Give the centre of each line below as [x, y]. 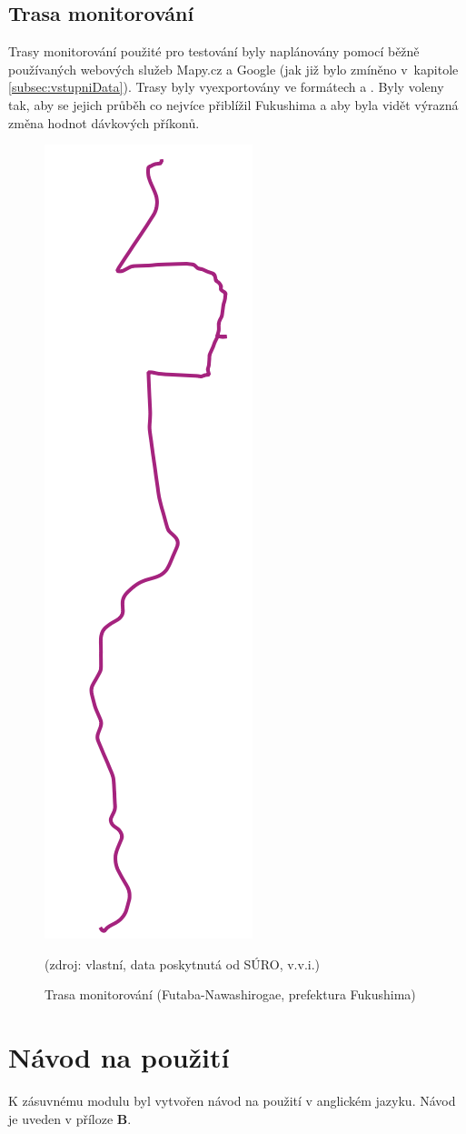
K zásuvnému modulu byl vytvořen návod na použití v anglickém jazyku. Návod [232, 1101]
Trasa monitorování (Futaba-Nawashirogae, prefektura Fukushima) [230, 994]
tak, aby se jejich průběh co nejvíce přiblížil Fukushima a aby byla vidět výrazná [233, 104]
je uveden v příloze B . [70, 1118]
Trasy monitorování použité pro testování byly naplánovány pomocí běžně [214, 51]
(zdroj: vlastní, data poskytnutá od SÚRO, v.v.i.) [183, 963]
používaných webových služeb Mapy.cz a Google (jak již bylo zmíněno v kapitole [233, 69]
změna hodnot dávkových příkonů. [104, 122]
